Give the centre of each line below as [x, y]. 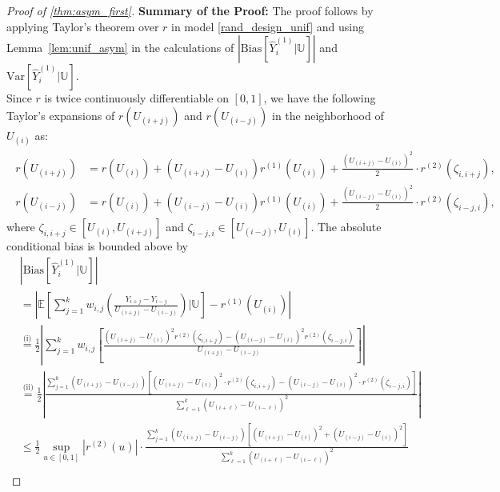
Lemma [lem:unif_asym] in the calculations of [120, 48]
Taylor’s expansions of [61, 115]
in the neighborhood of [328, 115]
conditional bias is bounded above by [97, 245]
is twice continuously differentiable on [136, 98]
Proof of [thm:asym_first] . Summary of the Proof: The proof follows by [190, 10]
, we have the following [320, 98]
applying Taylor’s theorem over [83, 26]
